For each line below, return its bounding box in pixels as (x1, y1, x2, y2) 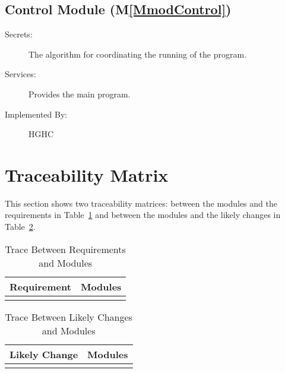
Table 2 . (5, 220, 36, 233)
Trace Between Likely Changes (5, 309, 132, 324)
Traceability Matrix (5, 162, 169, 186)
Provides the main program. (28, 87, 131, 100)
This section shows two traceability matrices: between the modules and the (5, 197, 277, 209)
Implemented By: (5, 108, 68, 120)
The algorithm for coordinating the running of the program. (28, 48, 247, 60)
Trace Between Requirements (5, 242, 126, 256)
